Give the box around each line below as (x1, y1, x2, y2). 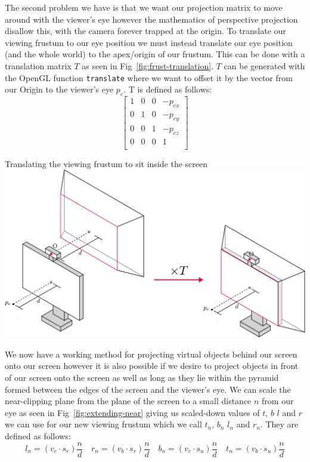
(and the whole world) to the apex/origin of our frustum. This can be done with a (5, 48, 305, 60)
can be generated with (224, 59, 305, 72)
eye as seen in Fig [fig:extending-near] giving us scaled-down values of (5, 406, 260, 418)
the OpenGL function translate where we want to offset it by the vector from (5, 71, 293, 84)
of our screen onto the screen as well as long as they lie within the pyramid (5, 371, 279, 383)
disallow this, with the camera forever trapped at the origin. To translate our (5, 24, 286, 37)
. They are (260, 418, 299, 430)
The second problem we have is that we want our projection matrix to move (5, 1, 283, 13)
